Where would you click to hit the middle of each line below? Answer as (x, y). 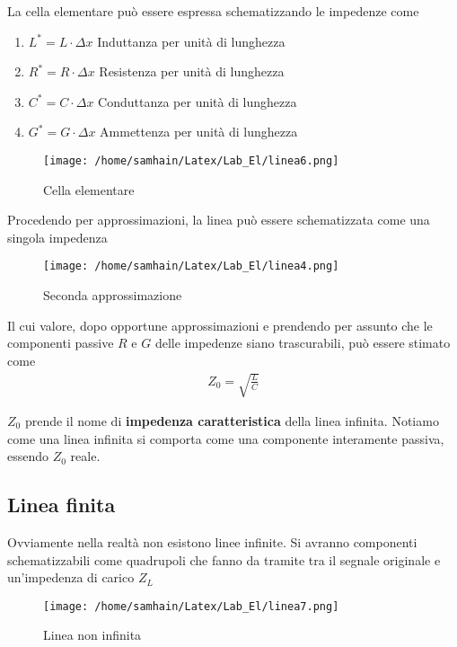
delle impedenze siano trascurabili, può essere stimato (303, 343)
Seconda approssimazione (113, 295)
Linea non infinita (92, 635)
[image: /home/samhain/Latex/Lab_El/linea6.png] (191, 160)
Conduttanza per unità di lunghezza (198, 101)
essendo (28, 456)
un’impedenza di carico (71, 577)
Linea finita (62, 505)
